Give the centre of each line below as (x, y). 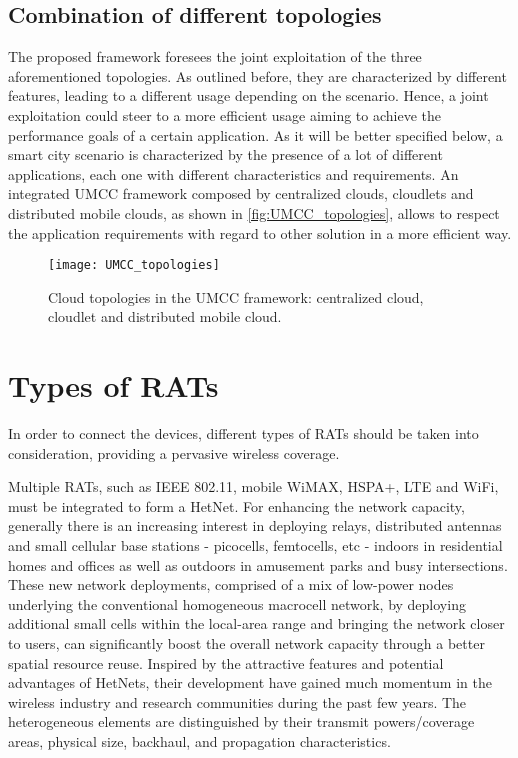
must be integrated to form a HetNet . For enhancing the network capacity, (236, 505)
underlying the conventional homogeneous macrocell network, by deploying (237, 603)
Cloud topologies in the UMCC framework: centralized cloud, (236, 296)
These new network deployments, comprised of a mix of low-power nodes (231, 584)
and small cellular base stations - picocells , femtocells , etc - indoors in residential (255, 545)
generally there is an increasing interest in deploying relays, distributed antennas (255, 525)
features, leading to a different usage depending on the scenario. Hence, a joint (248, 95)
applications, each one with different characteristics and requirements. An (233, 173)
